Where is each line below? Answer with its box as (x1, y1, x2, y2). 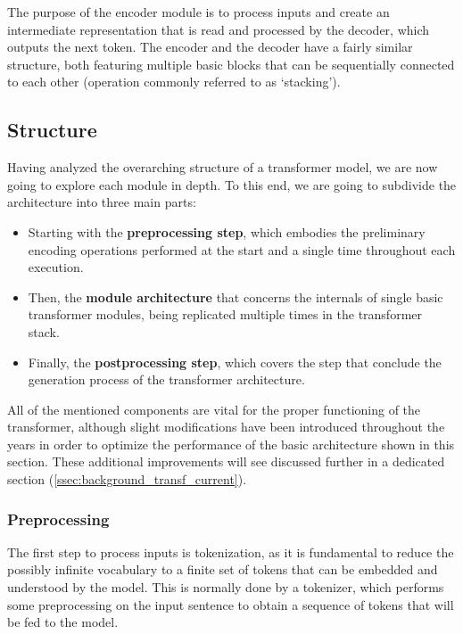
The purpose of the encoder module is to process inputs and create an (7, 3, 390, 21)
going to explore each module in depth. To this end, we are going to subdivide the (7, 175, 457, 193)
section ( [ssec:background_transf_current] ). (7, 470, 247, 489)
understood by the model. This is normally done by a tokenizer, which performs (7, 578, 444, 597)
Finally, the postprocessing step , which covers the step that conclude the (28, 352, 442, 371)
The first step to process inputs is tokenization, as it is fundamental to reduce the (7, 542, 454, 561)
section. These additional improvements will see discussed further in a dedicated (7, 452, 445, 471)
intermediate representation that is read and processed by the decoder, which (7, 20, 430, 38)
